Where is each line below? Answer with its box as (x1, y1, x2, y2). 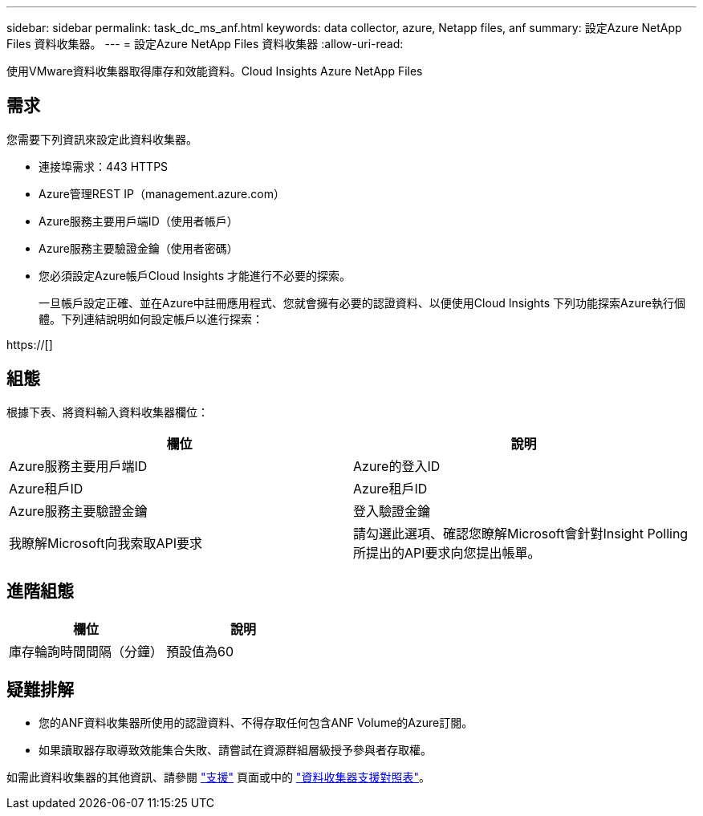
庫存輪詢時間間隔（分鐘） (9, 643, 164, 660)
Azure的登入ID (353, 457, 441, 474)
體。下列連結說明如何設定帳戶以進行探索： (39, 311, 263, 326)
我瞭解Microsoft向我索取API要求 (9, 534, 203, 551)
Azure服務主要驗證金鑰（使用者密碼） (39, 241, 238, 255)
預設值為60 (166, 643, 234, 660)
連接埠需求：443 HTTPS (39, 159, 169, 173)
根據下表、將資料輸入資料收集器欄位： (6, 404, 209, 419)
